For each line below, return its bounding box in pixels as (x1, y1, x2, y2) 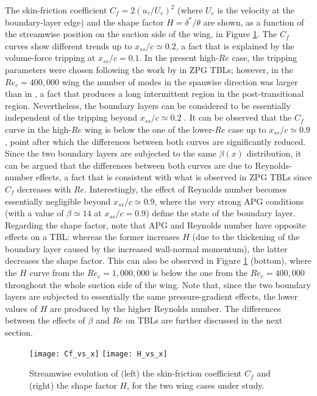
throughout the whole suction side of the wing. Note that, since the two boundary (5, 278, 311, 291)
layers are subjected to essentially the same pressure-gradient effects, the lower (5, 290, 298, 303)
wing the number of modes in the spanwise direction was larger (62, 75, 298, 88)
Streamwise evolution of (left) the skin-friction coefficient (29, 367, 242, 380)
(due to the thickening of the (192, 230, 300, 243)
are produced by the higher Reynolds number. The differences (49, 302, 281, 314)
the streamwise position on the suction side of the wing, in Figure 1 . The (5, 27, 277, 40)
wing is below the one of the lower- (84, 122, 215, 135)
